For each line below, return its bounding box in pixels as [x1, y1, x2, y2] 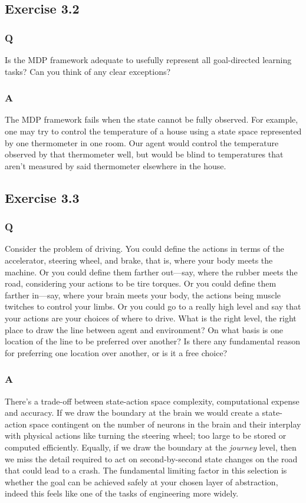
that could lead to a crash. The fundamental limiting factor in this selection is [5, 464, 287, 476]
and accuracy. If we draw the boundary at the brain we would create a [5, 406, 259, 419]
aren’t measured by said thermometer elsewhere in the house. [5, 159, 226, 172]
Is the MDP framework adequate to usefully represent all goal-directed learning [5, 54, 292, 65]
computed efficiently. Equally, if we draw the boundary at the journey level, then [5, 440, 297, 453]
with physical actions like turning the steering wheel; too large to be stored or [5, 429, 287, 442]
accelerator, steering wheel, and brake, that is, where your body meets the [5, 254, 273, 266]
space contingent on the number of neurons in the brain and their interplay [29, 417, 301, 430]
